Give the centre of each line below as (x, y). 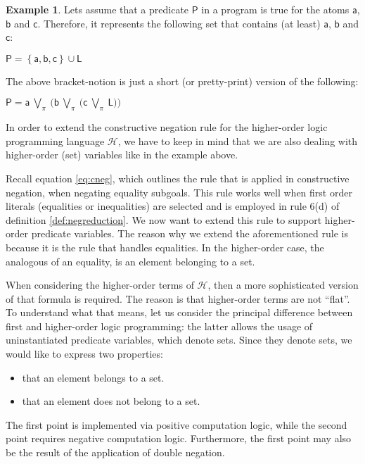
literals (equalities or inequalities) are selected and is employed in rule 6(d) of (173, 206)
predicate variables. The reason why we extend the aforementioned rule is (190, 233)
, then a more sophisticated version (283, 285)
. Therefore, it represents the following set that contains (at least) (179, 23)
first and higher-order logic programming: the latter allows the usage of (159, 326)
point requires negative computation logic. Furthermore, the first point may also (179, 438)
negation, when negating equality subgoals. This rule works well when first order (179, 192)
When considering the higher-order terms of (100, 285)
